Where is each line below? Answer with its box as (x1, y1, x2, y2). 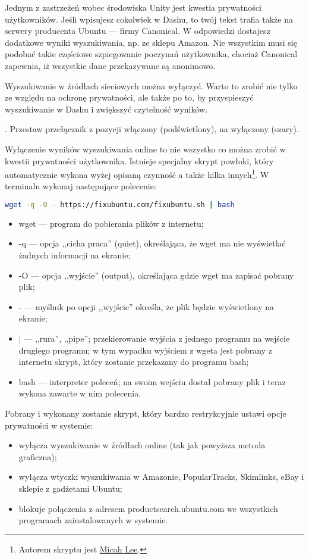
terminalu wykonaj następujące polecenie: (5, 180, 156, 192)
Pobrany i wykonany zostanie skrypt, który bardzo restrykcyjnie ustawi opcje (5, 407, 286, 419)
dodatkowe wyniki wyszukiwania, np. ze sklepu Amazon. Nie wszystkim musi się (5, 36, 297, 48)
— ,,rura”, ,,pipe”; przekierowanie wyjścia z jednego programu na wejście (24, 332, 290, 344)
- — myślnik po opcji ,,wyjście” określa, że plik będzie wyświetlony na (18, 300, 275, 313)
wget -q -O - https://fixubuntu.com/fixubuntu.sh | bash (5, 200, 235, 209)
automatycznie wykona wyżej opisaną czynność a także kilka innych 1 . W (5, 167, 269, 180)
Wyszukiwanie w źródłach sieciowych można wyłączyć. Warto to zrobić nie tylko (5, 79, 298, 92)
